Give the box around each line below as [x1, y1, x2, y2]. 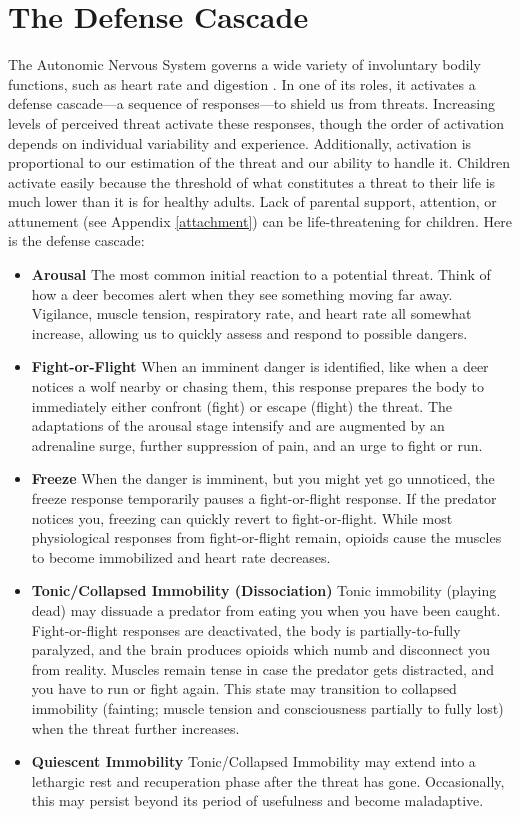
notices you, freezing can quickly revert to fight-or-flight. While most [31, 507, 453, 528]
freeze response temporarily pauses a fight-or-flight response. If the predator [31, 488, 497, 508]
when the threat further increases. [31, 717, 240, 738]
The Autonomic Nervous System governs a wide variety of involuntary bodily [8, 54, 481, 75]
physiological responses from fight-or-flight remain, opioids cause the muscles [31, 527, 502, 548]
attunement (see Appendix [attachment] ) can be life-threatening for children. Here [8, 210, 512, 231]
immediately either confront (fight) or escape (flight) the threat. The [31, 395, 453, 416]
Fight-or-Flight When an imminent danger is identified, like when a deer [31, 356, 489, 377]
